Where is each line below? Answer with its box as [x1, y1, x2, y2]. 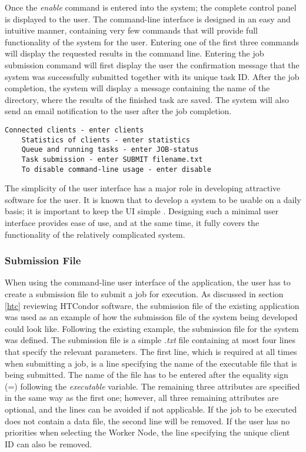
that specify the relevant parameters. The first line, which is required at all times [5, 345, 297, 357]
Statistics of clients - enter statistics [21, 135, 190, 144]
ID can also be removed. [5, 437, 92, 450]
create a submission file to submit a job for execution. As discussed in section [5, 288, 284, 300]
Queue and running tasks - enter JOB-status [21, 145, 199, 154]
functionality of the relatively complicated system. [5, 228, 185, 240]
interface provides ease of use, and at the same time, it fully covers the [5, 217, 260, 228]
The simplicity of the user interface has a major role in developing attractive [5, 182, 281, 194]
